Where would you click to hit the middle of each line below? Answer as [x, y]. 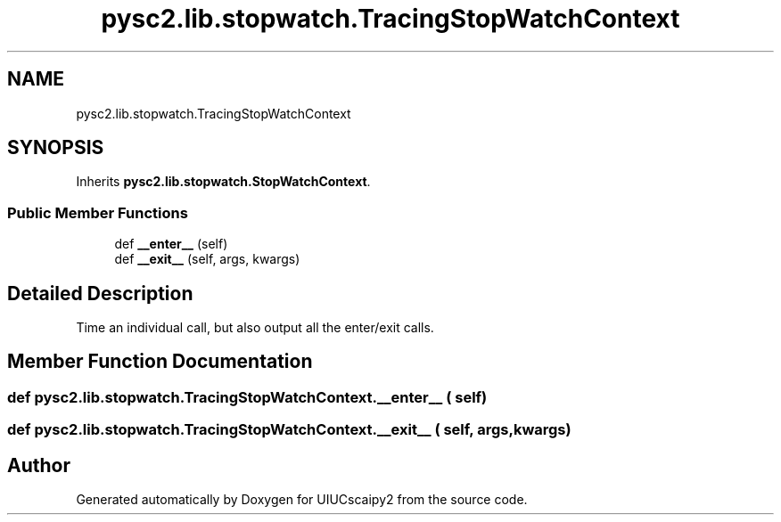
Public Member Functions [98, 212]
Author [39, 465]
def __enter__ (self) [171, 244]
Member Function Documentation [160, 362]
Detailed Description [100, 293]
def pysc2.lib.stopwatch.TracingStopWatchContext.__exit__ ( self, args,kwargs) [289, 430]
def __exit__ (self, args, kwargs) [207, 259]
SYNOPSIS [56, 148]
